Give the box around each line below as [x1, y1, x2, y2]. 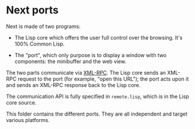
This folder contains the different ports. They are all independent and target [6, 110, 188, 117]
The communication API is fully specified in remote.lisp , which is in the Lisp [6, 93, 189, 100]
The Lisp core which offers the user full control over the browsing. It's [14, 34, 183, 41]
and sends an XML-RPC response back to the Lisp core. [6, 81, 141, 88]
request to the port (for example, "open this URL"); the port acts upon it [18, 75, 189, 82]
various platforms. [6, 116, 50, 123]
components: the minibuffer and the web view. [14, 58, 127, 65]
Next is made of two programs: [6, 23, 81, 30]
